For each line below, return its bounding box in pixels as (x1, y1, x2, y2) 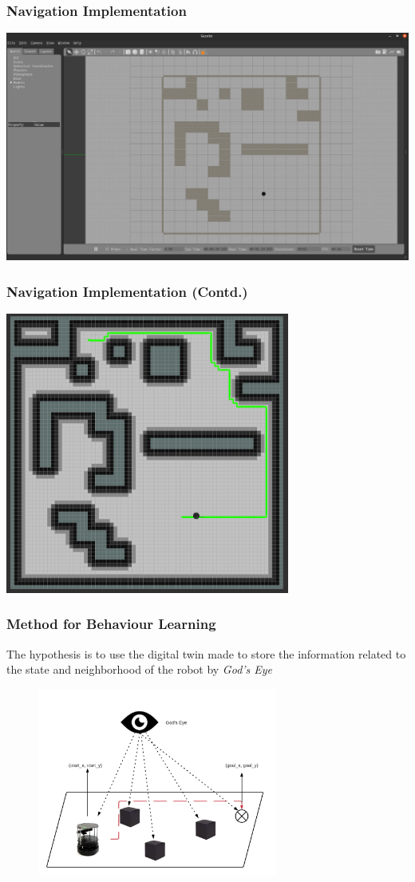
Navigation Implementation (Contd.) (6, 281, 248, 301)
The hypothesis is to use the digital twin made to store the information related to (6, 645, 406, 662)
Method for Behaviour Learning (6, 614, 216, 634)
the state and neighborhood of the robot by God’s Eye (6, 661, 273, 678)
